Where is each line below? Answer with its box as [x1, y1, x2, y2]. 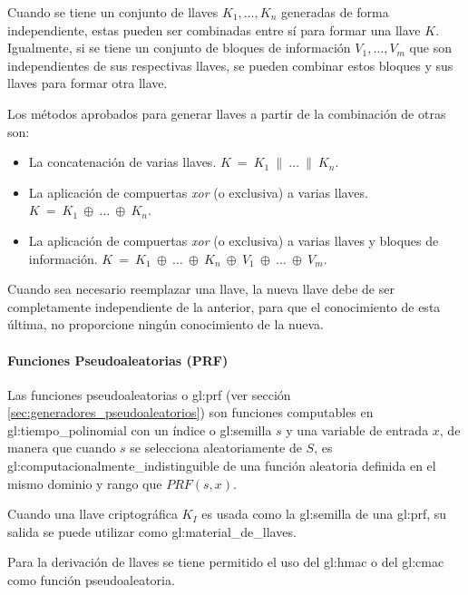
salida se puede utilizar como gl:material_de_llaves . [7, 522, 297, 541]
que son [409, 38, 452, 57]
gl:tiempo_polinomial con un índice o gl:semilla [7, 420, 272, 439]
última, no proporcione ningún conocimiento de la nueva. [7, 315, 324, 334]
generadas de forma [280, 3, 389, 21]
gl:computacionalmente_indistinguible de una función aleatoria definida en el [7, 456, 436, 475]
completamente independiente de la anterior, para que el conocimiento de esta [7, 297, 441, 316]
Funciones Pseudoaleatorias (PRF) [7, 350, 229, 369]
